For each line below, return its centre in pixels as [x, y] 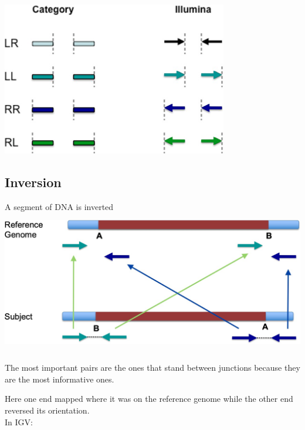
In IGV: [19, 421]
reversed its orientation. [47, 410]
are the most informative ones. [60, 379]
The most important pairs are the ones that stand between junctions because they [152, 368]
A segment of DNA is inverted [59, 207]
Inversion [33, 182]
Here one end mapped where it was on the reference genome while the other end [149, 399]
